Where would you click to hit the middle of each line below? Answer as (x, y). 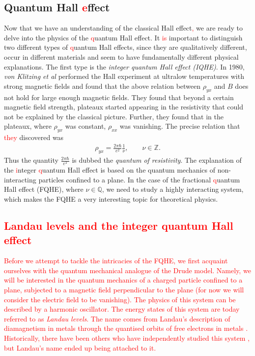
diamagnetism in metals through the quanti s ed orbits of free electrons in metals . (126, 328)
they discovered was (34, 137)
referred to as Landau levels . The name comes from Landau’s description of (117, 318)
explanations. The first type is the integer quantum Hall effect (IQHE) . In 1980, (124, 66)
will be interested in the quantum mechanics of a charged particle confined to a (123, 280)
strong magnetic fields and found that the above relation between (102, 86)
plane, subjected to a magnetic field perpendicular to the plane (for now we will (124, 289)
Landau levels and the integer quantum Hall (119, 225)
